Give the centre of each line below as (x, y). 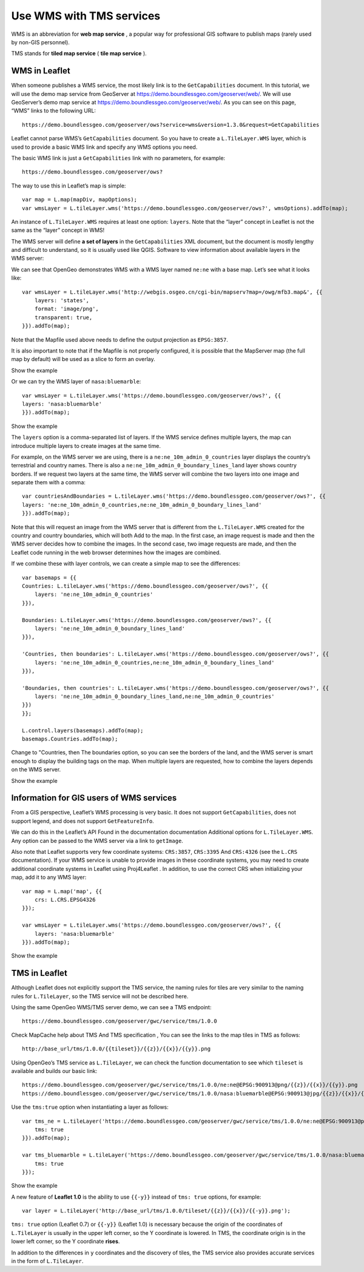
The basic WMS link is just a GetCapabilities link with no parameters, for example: (118, 158)
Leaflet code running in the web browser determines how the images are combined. (116, 552)
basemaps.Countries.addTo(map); (70, 739)
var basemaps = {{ (49, 577)
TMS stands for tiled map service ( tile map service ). (79, 53)
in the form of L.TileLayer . (47, 1261)
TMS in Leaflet (39, 973)
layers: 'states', (62, 301)
